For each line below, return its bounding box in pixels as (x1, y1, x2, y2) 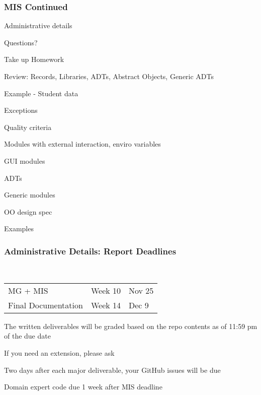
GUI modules (4, 155, 45, 166)
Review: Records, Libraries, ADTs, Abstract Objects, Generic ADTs (4, 71, 214, 81)
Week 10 (91, 284, 121, 296)
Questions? (4, 37, 38, 47)
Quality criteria (4, 121, 52, 132)
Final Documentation (8, 299, 83, 311)
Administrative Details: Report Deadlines (4, 244, 177, 257)
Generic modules (4, 189, 55, 200)
